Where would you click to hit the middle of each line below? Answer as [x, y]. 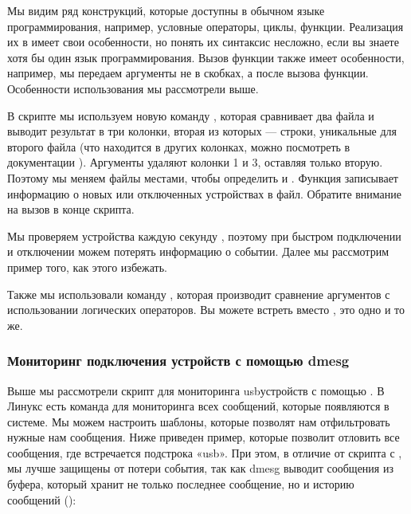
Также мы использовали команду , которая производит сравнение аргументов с [199, 294]
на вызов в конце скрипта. [71, 209]
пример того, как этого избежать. [87, 267]
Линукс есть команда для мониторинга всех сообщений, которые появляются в [198, 406]
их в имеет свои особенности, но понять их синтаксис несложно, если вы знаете [203, 42]
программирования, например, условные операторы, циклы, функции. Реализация [205, 26]
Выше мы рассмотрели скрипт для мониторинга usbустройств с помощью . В [196, 390]
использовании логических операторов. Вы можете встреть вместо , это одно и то [206, 310]
